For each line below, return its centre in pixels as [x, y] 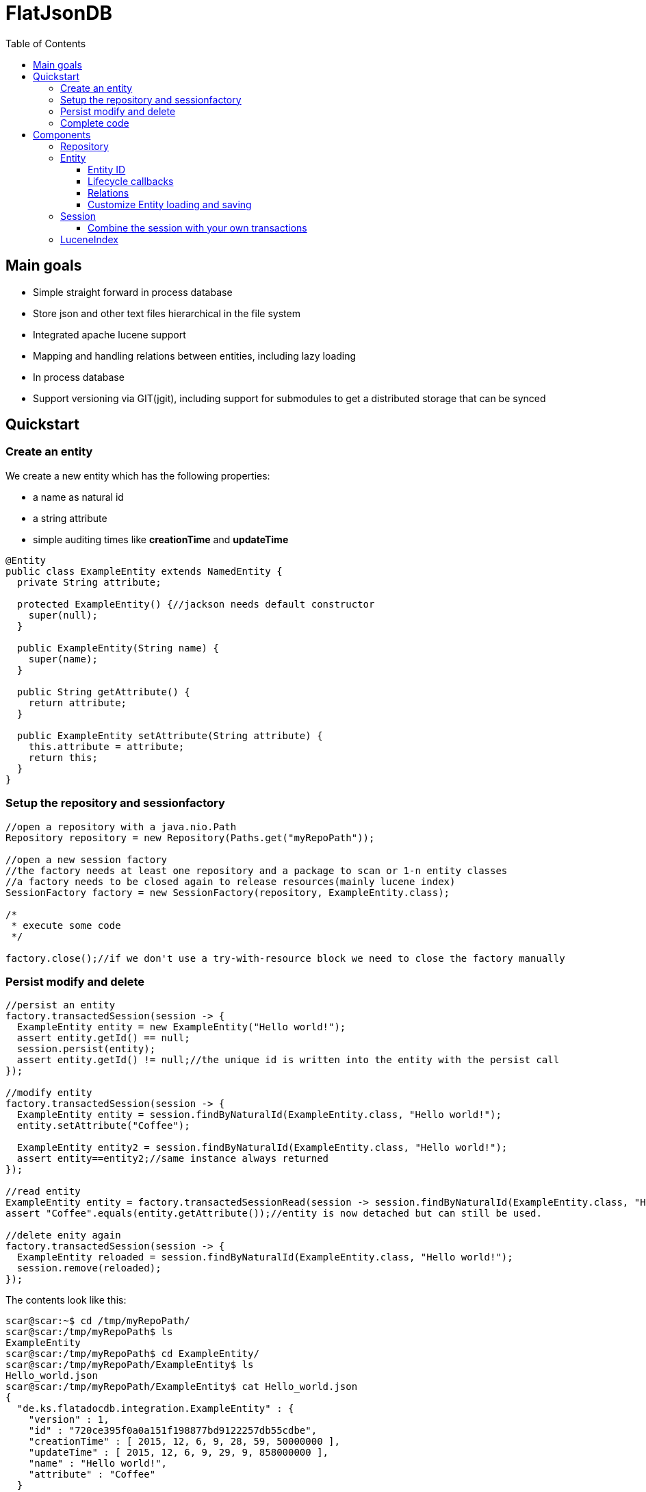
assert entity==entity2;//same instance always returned [173, 1159]
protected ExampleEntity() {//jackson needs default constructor [196, 604]
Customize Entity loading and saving [170, 204]
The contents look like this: [66, 1300]
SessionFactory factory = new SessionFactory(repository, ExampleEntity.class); [228, 892]
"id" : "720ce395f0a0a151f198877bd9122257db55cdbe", [173, 1431]
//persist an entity [61, 1005]
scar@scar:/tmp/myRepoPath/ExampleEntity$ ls [130, 1365]
